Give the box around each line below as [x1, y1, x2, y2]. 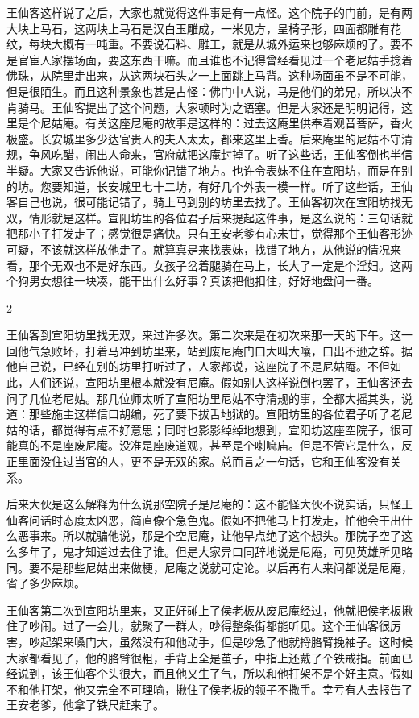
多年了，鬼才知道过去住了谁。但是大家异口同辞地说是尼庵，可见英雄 [17, 543, 379, 559]
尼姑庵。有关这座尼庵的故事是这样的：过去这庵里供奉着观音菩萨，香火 [39, 114, 413, 131]
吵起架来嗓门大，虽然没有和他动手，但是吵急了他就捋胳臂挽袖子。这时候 [28, 633, 413, 650]
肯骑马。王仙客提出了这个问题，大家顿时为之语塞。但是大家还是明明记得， [6, 98, 401, 115]
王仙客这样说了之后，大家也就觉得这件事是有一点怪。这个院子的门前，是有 [6, 4, 401, 20]
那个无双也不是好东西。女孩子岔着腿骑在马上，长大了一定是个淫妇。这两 [28, 256, 413, 273]
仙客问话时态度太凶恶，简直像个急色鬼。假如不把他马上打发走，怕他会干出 [6, 511, 401, 528]
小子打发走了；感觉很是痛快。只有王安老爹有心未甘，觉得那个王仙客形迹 [28, 225, 413, 242]
